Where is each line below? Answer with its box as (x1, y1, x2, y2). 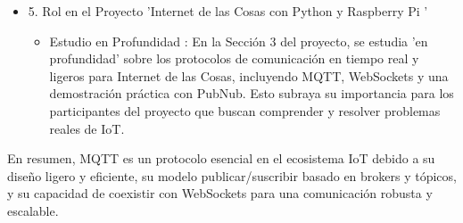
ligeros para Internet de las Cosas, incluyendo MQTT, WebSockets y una (49, 66, 449, 85)
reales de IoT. (49, 119, 125, 137)
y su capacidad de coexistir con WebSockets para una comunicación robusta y (7, 184, 433, 202)
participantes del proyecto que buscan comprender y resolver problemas (49, 101, 441, 120)
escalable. (7, 201, 59, 219)
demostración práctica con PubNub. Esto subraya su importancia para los (49, 84, 454, 103)
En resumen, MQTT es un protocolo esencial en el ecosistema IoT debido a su (7, 149, 435, 168)
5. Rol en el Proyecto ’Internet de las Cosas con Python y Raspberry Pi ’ (28, 2, 428, 20)
